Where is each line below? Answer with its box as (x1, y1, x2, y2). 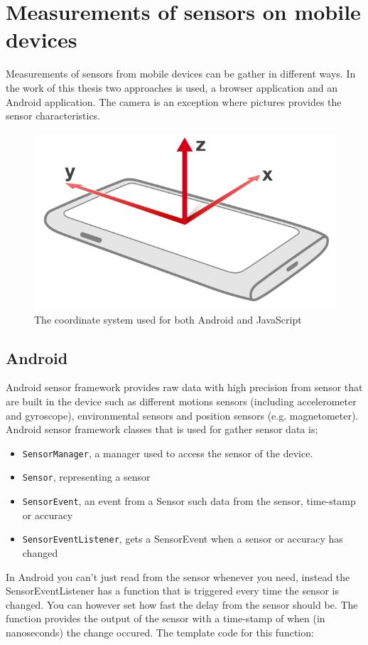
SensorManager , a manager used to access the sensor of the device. (22, 445, 313, 460)
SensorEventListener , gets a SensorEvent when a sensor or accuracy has (22, 531, 343, 546)
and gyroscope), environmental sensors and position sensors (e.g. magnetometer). (6, 407, 359, 422)
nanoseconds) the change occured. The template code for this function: (6, 624, 314, 639)
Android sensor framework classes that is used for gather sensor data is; (6, 422, 318, 437)
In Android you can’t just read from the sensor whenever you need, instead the (6, 569, 350, 584)
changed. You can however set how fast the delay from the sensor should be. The (6, 597, 358, 612)
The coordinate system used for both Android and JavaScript (34, 311, 302, 326)
